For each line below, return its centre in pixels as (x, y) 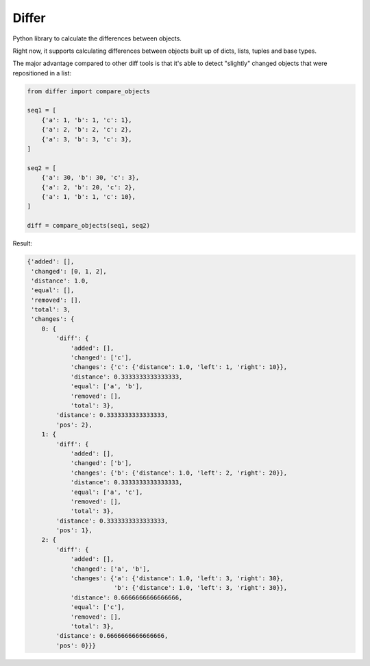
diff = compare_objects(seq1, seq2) (89, 226)
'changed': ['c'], (101, 358)
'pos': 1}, (74, 531)
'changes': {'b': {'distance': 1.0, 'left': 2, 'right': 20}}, (179, 473)
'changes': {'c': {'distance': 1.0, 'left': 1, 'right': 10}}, (179, 367)
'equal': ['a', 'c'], (107, 492)
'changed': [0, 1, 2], (69, 271)
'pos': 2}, (74, 425)
